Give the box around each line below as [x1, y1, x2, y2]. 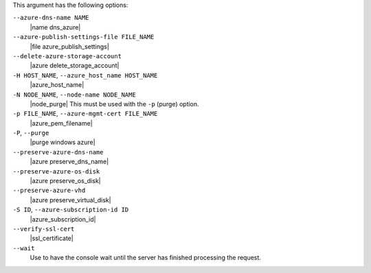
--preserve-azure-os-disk [12, 167, 100, 175]
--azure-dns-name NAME [12, 14, 89, 22]
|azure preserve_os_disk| [30, 177, 101, 185]
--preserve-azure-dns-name [12, 148, 104, 156]
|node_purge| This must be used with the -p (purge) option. [30, 99, 199, 108]
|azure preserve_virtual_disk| [30, 195, 111, 204]
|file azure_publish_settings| [30, 42, 109, 51]
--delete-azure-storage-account [12, 52, 122, 60]
